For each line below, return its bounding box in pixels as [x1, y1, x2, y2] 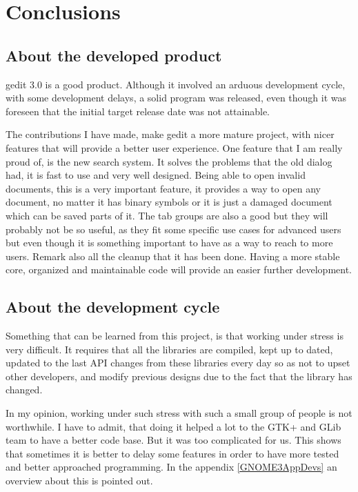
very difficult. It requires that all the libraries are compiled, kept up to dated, [6, 342, 333, 356]
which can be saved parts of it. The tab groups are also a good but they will [6, 208, 328, 222]
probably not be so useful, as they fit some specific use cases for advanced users [6, 222, 341, 236]
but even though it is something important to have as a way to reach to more [6, 235, 333, 250]
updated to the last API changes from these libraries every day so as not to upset [6, 355, 350, 370]
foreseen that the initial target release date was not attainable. [6, 104, 270, 118]
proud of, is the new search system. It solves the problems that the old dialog [6, 154, 332, 168]
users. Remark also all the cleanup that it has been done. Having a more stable [6, 248, 340, 263]
